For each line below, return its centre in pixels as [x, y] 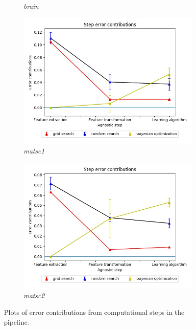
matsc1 [34, 151]
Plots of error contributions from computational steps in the [94, 312]
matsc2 [34, 296]
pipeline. [17, 321]
